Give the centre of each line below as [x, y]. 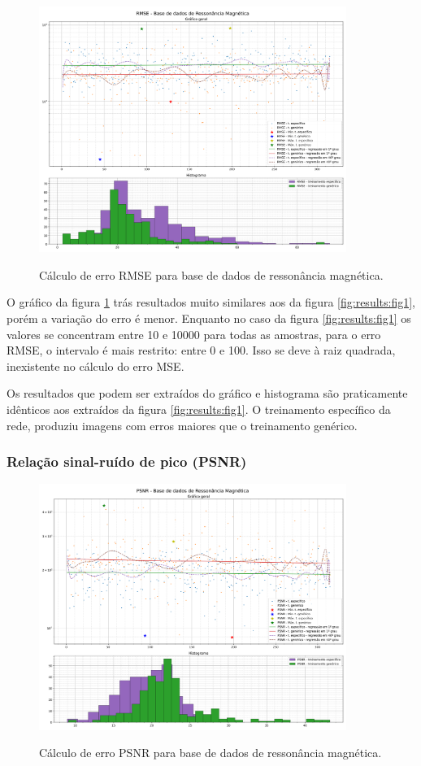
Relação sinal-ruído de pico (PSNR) [127, 461]
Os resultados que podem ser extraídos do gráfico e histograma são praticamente [207, 393]
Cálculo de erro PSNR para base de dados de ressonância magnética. [210, 753]
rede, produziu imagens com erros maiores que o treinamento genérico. [182, 425]
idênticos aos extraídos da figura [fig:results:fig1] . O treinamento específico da [199, 409]
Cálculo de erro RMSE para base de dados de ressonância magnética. [211, 274]
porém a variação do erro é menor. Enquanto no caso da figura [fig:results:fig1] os [209, 318]
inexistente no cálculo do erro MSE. [95, 366]
